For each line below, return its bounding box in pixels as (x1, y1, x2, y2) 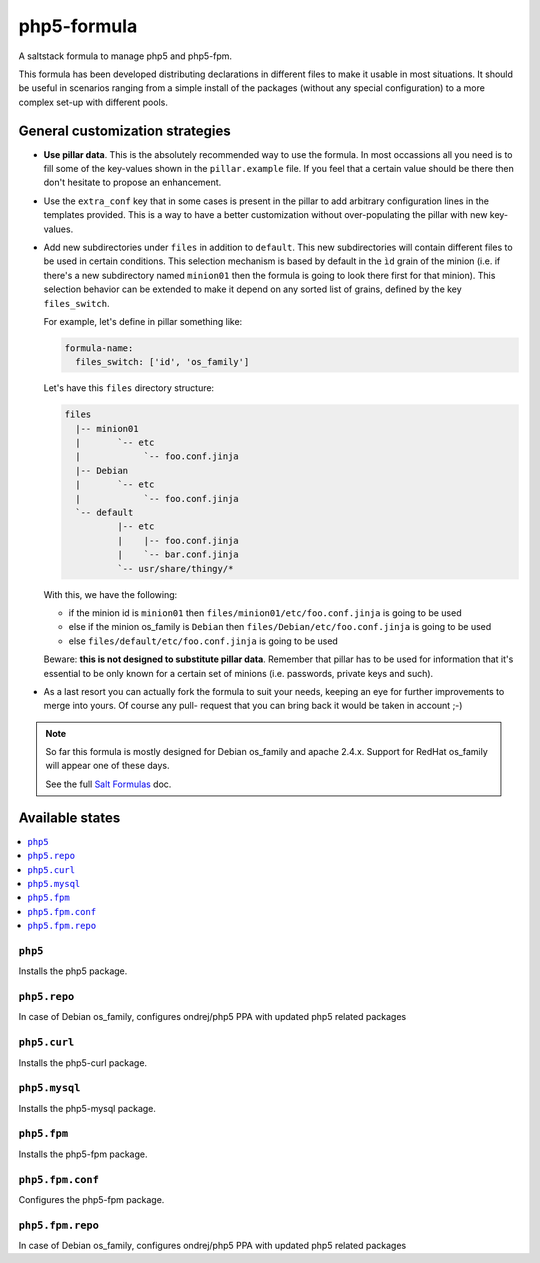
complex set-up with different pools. (18, 96, 169, 108)
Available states (18, 809, 121, 826)
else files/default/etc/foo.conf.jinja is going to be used (68, 635, 339, 647)
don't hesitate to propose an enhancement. (43, 176, 222, 189)
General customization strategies (18, 122, 232, 139)
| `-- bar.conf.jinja (116, 549, 239, 560)
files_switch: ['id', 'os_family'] (75, 356, 250, 368)
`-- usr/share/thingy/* (116, 563, 234, 574)
